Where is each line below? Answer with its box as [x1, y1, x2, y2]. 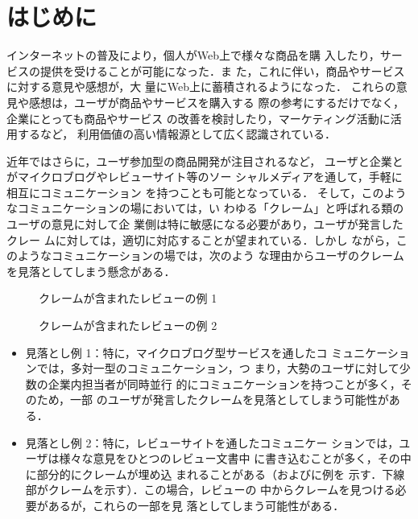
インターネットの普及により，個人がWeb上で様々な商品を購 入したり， [6, 47, 380, 64]
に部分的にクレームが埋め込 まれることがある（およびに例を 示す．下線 [25, 465, 405, 482]
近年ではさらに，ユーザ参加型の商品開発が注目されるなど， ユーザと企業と [6, 152, 404, 169]
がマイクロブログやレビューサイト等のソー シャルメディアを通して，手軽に [6, 168, 403, 185]
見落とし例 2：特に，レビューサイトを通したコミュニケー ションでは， [25, 434, 399, 451]
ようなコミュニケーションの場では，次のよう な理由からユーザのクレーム [17, 247, 404, 264]
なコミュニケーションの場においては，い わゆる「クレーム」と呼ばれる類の [6, 200, 404, 216]
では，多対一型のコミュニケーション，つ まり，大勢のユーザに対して [36, 360, 399, 377]
